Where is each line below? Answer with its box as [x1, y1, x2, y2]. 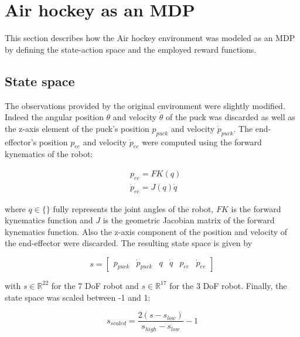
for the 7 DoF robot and [51, 279, 139, 291]
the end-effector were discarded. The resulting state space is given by [5, 237, 253, 249]
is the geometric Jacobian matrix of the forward [103, 214, 275, 226]
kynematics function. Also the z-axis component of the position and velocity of [5, 225, 288, 237]
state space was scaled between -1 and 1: [5, 291, 151, 303]
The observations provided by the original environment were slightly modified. [5, 99, 285, 111]
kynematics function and [5, 214, 93, 226]
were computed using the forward [142, 135, 262, 148]
